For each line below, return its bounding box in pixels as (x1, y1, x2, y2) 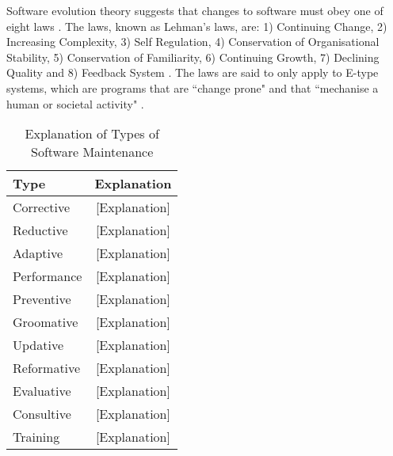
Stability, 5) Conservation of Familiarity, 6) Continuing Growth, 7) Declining (6, 48, 380, 65)
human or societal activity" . (6, 95, 144, 112)
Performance (13, 267, 82, 286)
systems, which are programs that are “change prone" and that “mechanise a (6, 79, 379, 96)
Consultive (13, 405, 71, 424)
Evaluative (13, 382, 71, 401)
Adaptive (13, 244, 63, 263)
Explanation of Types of (25, 124, 159, 143)
